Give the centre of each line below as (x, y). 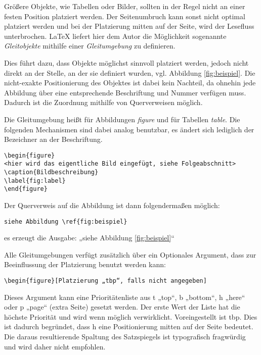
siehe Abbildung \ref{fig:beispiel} (66, 221)
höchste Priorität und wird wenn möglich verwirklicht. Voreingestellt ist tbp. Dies (131, 316)
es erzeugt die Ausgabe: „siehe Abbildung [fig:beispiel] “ (89, 238)
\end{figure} (26, 189)
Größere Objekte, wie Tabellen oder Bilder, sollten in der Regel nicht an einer (125, 6)
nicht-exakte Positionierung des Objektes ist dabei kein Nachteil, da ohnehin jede (130, 83)
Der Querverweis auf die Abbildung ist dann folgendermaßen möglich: (112, 205)
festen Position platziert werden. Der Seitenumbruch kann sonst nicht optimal (125, 16)
